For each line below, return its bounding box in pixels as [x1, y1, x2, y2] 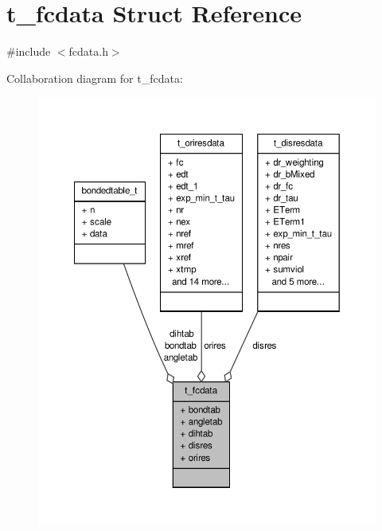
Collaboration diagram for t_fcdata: [6, 69, 183, 86]
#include [6, 43, 51, 60]
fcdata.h [68, 43, 108, 60]
